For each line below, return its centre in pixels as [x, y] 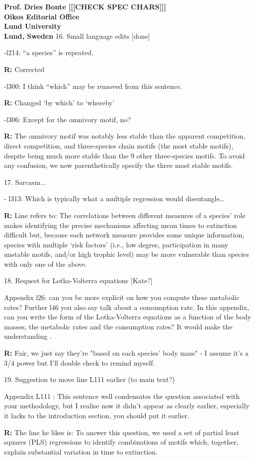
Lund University [33, 26]
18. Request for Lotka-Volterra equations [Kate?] [78, 280]
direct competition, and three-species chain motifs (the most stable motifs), [119, 145]
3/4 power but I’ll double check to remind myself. [80, 362]
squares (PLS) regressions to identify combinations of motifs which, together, [121, 442]
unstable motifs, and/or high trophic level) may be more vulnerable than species [127, 254]
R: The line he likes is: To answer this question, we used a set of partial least [122, 432]
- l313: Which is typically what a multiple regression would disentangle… [114, 198]
